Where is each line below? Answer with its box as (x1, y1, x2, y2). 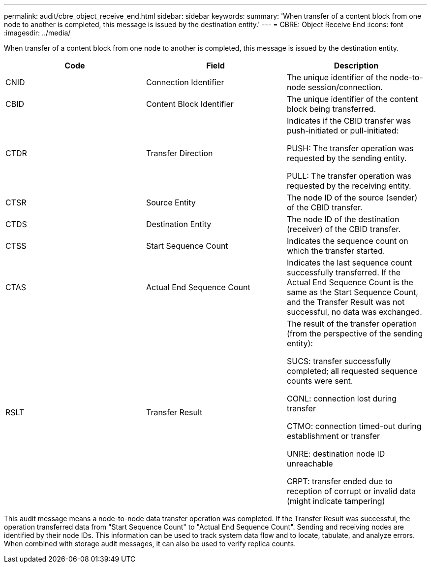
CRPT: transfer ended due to (286, 476, 393, 486)
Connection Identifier (146, 77, 224, 87)
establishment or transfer (286, 431, 380, 441)
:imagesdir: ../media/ (4, 29, 71, 37)
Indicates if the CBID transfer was (286, 116, 411, 126)
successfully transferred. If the (286, 267, 401, 277)
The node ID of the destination (286, 214, 400, 224)
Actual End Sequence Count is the (286, 277, 413, 287)
